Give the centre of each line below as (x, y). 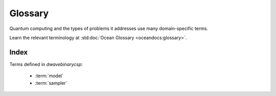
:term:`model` (49, 76)
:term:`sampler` (51, 83)
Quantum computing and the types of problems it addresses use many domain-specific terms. (109, 28)
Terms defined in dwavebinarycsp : (46, 64)
